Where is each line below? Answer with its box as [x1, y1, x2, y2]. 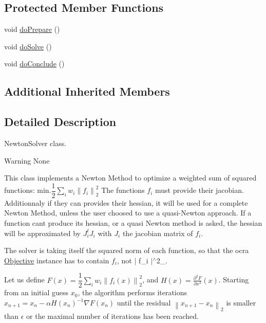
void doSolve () [4, 41, 52, 51]
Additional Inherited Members [4, 83, 170, 99]
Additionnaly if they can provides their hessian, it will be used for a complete [4, 197, 248, 208]
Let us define [4, 274, 45, 285]
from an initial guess [4, 287, 69, 298]
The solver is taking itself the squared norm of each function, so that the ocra [4, 245, 249, 256]
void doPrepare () [4, 24, 60, 34]
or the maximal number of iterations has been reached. [26, 311, 199, 321]
